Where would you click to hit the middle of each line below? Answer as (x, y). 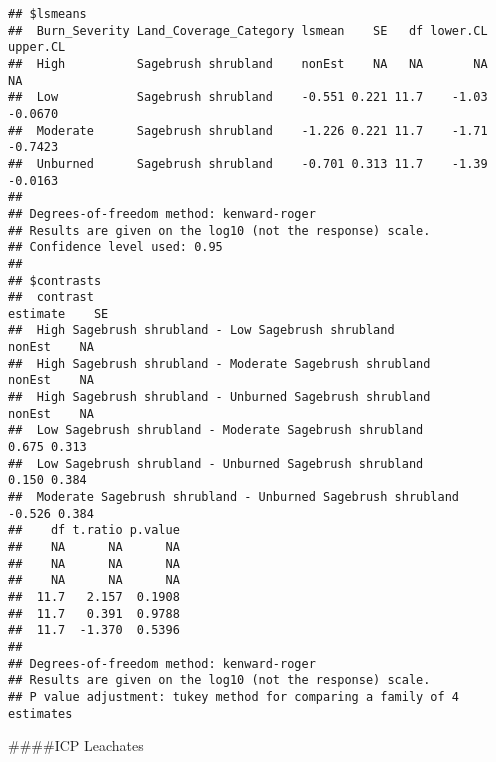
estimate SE (58, 313)
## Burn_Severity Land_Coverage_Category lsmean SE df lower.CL (248, 30)
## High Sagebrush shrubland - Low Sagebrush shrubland (201, 330)
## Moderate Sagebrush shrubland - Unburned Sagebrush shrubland (234, 497)
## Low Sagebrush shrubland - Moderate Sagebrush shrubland (216, 430)
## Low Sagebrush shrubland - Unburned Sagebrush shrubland (216, 463)
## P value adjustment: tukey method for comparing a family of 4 (234, 696)
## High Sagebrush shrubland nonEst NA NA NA (248, 63)
